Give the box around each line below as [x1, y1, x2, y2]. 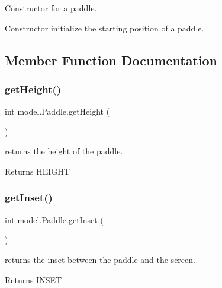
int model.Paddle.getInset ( [5, 213, 104, 226]
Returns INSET [5, 273, 62, 286]
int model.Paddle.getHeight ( [5, 105, 110, 118]
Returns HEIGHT [5, 164, 70, 177]
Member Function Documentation [5, 50, 218, 69]
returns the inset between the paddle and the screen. [5, 253, 195, 265]
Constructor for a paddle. [5, 2, 97, 14]
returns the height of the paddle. [5, 145, 123, 157]
